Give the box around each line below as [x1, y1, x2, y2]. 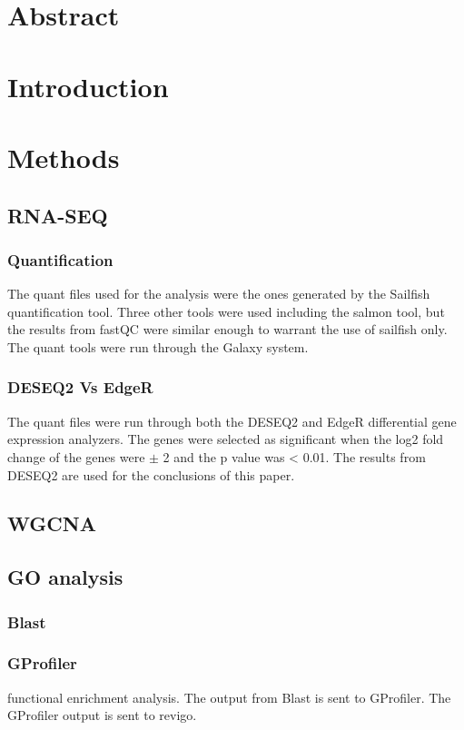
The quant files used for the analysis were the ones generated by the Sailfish [7, 284, 430, 303]
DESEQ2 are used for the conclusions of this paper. [7, 465, 295, 484]
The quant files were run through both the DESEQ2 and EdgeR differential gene [7, 411, 457, 430]
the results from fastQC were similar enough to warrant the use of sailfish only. [7, 320, 448, 339]
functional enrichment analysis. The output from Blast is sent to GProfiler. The [7, 687, 451, 706]
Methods [7, 138, 120, 175]
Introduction [7, 67, 169, 104]
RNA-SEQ [7, 201, 108, 229]
